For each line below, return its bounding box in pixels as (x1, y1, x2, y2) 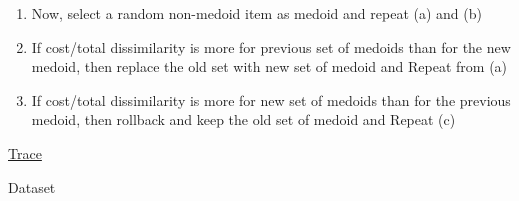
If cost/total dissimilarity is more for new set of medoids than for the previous (31, 89, 511, 110)
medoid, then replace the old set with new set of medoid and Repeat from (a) (31, 56, 508, 77)
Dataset (8, 176, 56, 197)
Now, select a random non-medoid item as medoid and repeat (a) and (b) (31, 3, 482, 23)
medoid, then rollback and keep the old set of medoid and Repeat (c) (31, 109, 456, 130)
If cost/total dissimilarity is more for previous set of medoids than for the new (31, 36, 511, 57)
